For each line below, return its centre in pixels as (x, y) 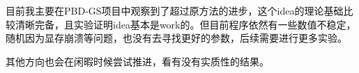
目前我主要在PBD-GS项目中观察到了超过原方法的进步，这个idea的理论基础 (175, 10)
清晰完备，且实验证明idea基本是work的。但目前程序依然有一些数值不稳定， (185, 24)
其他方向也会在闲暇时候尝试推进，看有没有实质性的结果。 (137, 61)
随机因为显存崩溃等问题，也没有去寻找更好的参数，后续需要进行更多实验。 (176, 38)
